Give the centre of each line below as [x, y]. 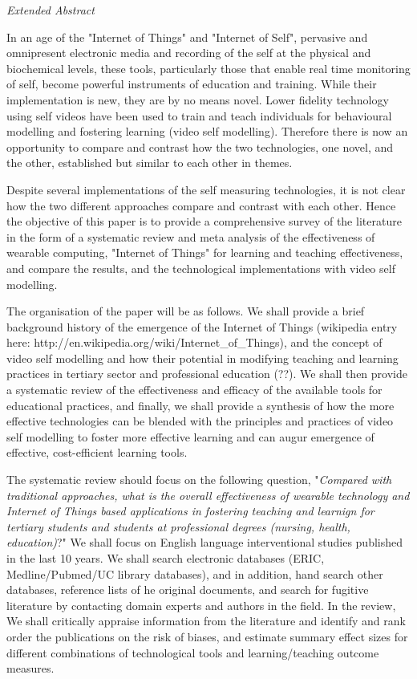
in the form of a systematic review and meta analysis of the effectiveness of [191, 236]
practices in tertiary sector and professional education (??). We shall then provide [207, 374]
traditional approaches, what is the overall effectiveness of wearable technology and [208, 495]
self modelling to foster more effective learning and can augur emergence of [190, 436]
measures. [30, 668]
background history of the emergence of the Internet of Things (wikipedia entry [202, 326]
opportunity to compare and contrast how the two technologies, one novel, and [200, 146]
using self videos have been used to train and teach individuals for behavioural [199, 115]
